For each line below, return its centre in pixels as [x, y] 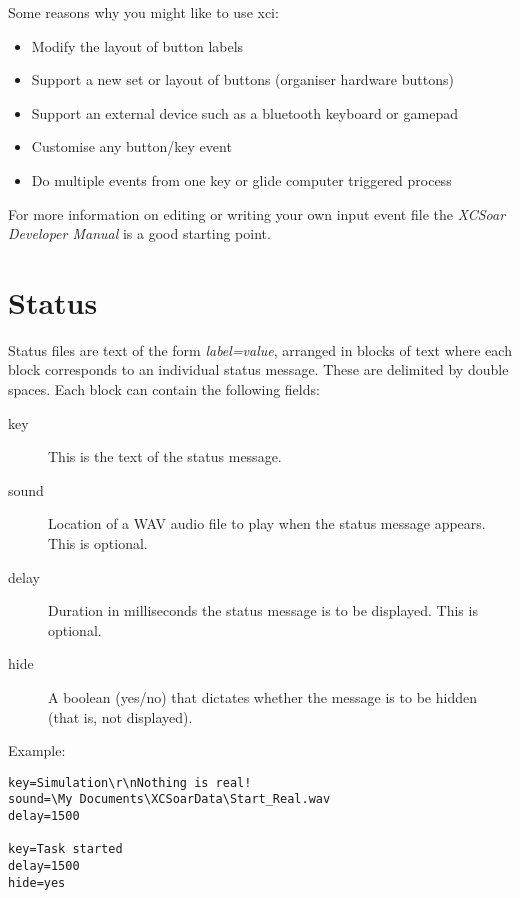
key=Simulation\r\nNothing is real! [130, 782]
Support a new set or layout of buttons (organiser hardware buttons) [242, 79]
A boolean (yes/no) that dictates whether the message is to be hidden [262, 697]
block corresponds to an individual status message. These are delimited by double [258, 369]
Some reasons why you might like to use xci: [143, 12]
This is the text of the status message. [165, 456]
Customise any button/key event [131, 146]
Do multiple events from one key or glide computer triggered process [241, 179]
